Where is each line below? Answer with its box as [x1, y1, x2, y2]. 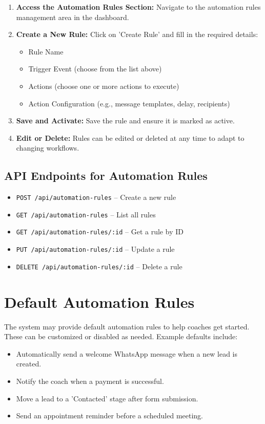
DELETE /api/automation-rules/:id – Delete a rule [16, 261, 182, 271]
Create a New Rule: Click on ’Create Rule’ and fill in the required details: [16, 29, 258, 40]
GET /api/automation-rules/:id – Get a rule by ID [16, 226, 184, 237]
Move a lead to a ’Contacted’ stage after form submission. [16, 393, 198, 403]
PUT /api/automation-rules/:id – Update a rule [16, 244, 175, 254]
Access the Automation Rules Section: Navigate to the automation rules [16, 2, 261, 12]
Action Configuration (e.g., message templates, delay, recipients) [28, 98, 230, 108]
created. [16, 358, 42, 369]
